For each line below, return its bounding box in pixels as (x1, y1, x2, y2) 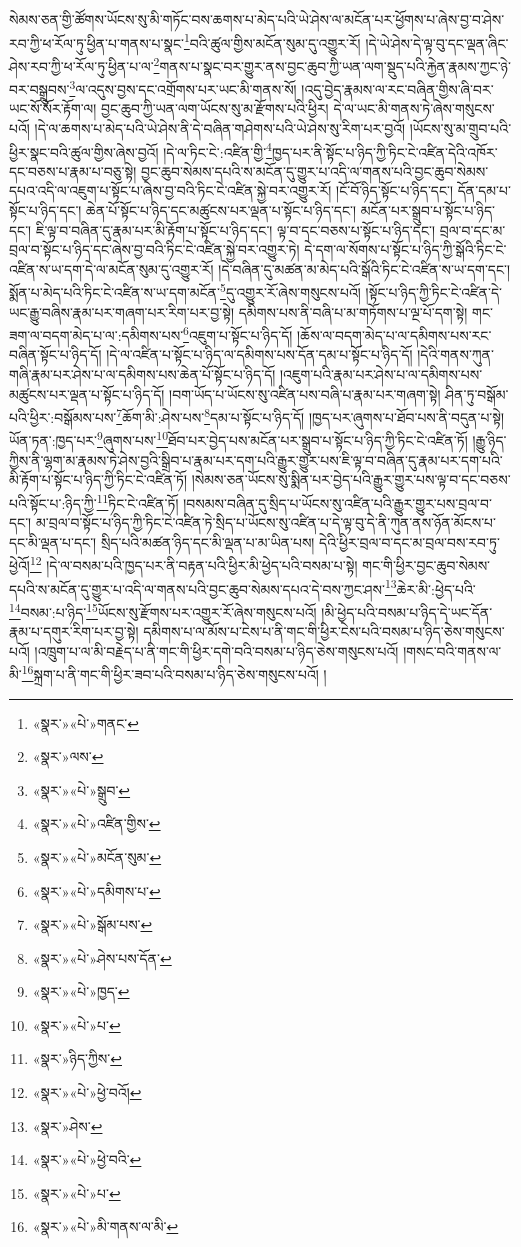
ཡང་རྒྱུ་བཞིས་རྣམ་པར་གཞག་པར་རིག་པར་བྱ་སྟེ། (9, 301, 235, 322)
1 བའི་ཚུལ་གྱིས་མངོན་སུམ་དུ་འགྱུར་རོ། (183, 29, 361, 53)
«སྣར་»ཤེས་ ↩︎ (32, 1115, 103, 1136)
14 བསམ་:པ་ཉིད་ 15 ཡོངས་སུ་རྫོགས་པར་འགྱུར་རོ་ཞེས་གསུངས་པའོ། (9, 598, 317, 622)
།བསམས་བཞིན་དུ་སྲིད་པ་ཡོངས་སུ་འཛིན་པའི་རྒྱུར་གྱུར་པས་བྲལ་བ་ (183, 492, 492, 513)
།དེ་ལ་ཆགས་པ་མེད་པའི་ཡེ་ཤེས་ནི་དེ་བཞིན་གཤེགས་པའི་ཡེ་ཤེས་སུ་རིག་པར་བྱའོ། (34, 117, 406, 138)
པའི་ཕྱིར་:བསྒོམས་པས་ (9, 406, 117, 427)
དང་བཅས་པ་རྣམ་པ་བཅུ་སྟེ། (9, 160, 137, 181)
